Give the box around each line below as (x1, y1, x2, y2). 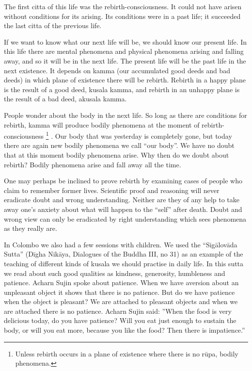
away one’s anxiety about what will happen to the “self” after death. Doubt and (4, 204, 242, 214)
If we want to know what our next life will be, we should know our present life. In (4, 36, 247, 47)
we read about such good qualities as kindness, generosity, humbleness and (4, 268, 225, 278)
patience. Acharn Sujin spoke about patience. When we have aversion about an (4, 277, 239, 288)
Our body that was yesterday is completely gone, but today (55, 130, 232, 141)
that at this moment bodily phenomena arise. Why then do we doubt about (4, 149, 229, 160)
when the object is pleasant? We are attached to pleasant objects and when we (4, 296, 238, 306)
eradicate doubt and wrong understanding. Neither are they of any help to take (4, 194, 240, 205)
